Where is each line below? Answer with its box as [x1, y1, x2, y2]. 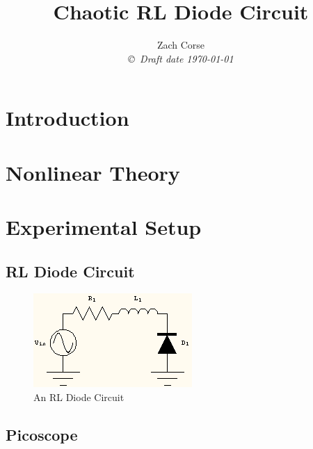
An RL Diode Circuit [33, 390, 125, 405]
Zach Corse [156, 38, 205, 52]
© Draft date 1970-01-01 [128, 51, 234, 65]
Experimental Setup [6, 213, 202, 241]
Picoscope [6, 424, 78, 446]
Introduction [6, 104, 129, 132]
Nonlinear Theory [6, 158, 180, 186]
